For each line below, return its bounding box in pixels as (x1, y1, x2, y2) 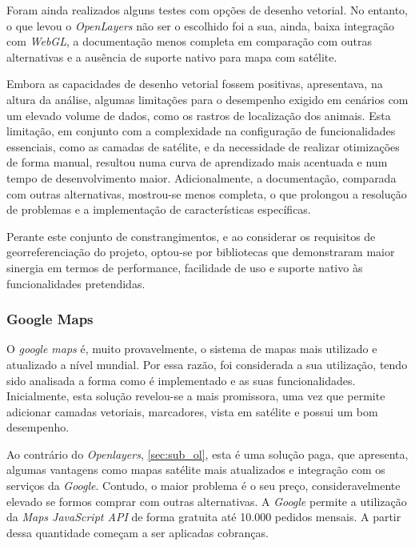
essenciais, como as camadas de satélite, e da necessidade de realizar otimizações (6, 138, 400, 155)
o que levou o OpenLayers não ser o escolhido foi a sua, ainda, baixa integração (6, 17, 394, 34)
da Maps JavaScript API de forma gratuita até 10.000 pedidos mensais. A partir (6, 508, 401, 525)
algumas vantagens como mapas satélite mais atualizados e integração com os (6, 461, 385, 478)
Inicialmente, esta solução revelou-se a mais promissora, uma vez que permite (6, 387, 385, 404)
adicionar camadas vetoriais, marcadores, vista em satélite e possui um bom (6, 403, 378, 420)
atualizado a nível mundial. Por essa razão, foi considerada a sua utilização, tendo (6, 355, 408, 372)
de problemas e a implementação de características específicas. (6, 201, 311, 218)
